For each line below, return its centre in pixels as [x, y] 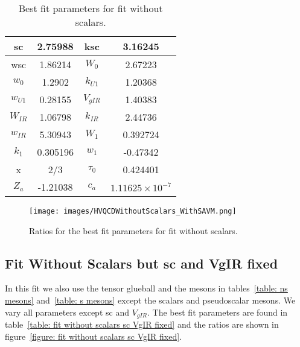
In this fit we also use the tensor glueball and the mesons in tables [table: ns [146, 288]
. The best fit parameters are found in [218, 312]
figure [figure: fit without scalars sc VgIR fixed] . [94, 336]
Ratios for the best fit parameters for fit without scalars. [133, 230]
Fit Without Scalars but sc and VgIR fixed [142, 263]
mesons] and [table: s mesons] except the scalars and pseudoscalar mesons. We [150, 300]
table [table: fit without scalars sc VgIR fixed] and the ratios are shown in [142, 324]
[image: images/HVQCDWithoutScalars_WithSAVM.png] [133, 211]
